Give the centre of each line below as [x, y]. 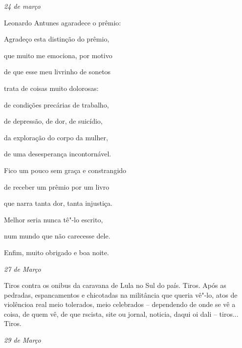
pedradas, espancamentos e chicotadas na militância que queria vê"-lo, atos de [121, 294]
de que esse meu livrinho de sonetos [57, 72]
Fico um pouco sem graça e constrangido [65, 170]
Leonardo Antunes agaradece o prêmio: [63, 22]
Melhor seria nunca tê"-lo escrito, [54, 219]
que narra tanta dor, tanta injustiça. [58, 203]
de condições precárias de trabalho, [56, 104]
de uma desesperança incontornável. [58, 154]
